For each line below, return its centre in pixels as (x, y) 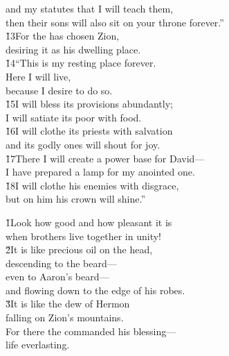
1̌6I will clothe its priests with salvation (89, 131)
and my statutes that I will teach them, (90, 8)
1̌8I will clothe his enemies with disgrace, (92, 185)
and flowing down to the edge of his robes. (95, 290)
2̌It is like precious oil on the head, (79, 249)
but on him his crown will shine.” (76, 199)
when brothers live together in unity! (83, 236)
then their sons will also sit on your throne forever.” (115, 22)
